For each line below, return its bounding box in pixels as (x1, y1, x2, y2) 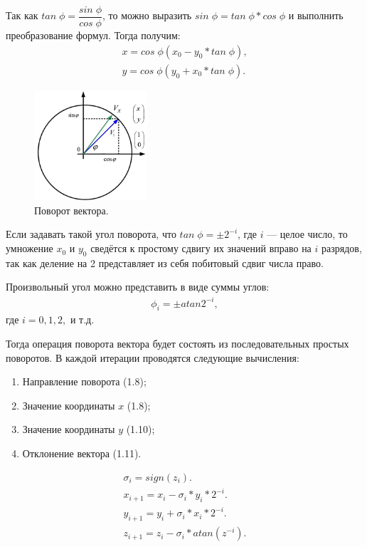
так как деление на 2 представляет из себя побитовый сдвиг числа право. (6, 255, 324, 270)
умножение (6, 241, 53, 256)
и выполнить (288, 8, 344, 23)
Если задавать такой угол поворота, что (6, 226, 176, 241)
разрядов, (321, 241, 362, 256)
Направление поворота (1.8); (22, 374, 147, 389)
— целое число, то (267, 226, 348, 241)
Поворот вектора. (34, 202, 109, 217)
